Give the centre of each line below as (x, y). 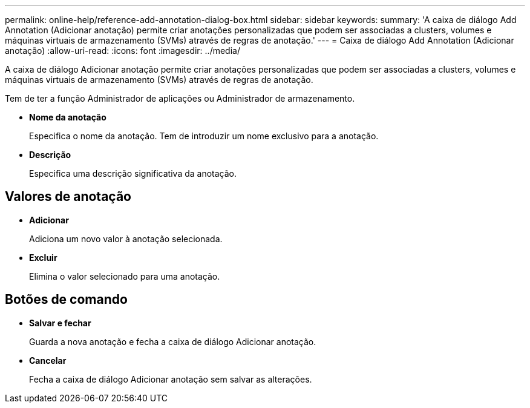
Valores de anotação (68, 197)
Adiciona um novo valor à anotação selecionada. (126, 239)
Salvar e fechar (60, 323)
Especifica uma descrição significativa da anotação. (133, 173)
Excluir (43, 257)
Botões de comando (66, 300)
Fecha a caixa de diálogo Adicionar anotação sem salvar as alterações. (171, 379)
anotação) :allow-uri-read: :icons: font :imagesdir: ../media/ (123, 51)
